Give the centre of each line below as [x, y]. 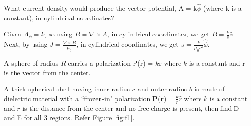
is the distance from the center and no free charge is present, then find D [131, 108]
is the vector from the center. [47, 72]
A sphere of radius [31, 63]
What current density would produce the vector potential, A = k [100, 8]
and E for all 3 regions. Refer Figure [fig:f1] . [69, 117]
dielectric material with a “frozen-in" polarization [77, 98]
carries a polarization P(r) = [111, 63]
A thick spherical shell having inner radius [67, 89]
